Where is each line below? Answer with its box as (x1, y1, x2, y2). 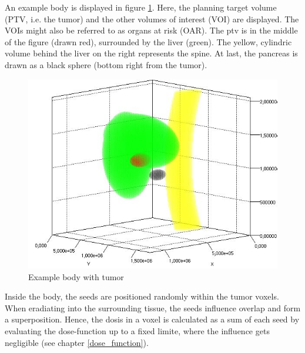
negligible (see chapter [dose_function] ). (5, 336, 149, 348)
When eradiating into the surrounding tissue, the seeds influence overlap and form (5, 301, 301, 314)
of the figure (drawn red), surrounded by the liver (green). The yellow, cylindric (5, 35, 292, 48)
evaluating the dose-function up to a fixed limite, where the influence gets (5, 324, 270, 337)
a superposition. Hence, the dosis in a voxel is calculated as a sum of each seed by (5, 313, 300, 325)
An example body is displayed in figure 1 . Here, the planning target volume (5, 1, 277, 13)
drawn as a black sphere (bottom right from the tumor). (5, 58, 207, 70)
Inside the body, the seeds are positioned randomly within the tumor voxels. (5, 290, 279, 302)
